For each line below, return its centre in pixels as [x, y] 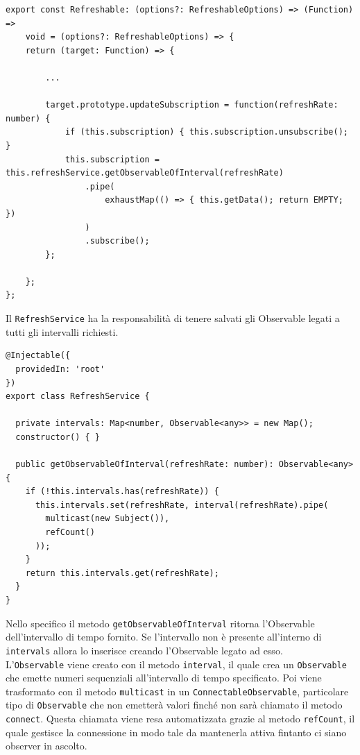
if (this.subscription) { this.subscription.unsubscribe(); [206, 132]
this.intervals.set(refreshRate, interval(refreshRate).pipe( [182, 505]
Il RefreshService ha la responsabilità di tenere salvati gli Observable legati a [173, 318]
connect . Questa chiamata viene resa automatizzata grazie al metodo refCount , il [180, 719]
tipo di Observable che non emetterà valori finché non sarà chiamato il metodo [174, 705]
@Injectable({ [38, 356]
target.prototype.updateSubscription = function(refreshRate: [192, 105]
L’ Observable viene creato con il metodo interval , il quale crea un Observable [177, 664]
